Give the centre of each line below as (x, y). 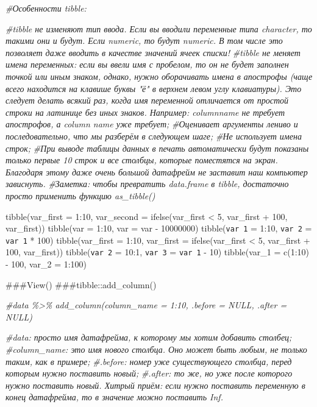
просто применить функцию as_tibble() (80, 195)
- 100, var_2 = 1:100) (46, 264)
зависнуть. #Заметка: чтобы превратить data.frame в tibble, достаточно (147, 184)
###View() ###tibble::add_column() (81, 284)
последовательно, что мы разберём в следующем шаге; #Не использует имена (154, 136)
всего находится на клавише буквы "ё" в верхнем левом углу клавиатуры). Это (154, 88)
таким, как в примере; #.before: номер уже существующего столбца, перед (149, 361)
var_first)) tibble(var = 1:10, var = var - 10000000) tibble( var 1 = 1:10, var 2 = (159, 228)
